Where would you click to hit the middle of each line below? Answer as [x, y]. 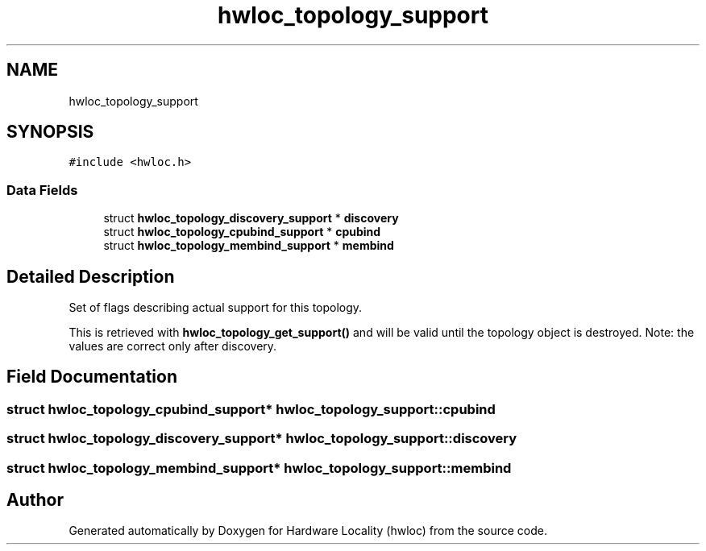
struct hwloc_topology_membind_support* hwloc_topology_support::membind [259, 468]
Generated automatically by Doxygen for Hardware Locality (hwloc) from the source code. [308, 531]
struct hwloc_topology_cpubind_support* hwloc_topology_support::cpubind [251, 409]
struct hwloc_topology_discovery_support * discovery [251, 218]
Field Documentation [92, 377]
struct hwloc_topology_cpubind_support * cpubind [242, 232]
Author [35, 500]
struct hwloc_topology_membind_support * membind [249, 246]
